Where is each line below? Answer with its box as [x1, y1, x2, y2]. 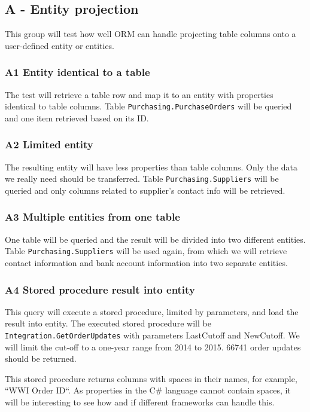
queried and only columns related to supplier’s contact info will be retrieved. [5, 184, 285, 196]
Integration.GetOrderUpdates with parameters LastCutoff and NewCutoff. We [5, 328, 300, 341]
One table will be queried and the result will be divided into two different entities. [5, 233, 306, 245]
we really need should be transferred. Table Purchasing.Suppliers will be [5, 172, 279, 185]
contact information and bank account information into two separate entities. [5, 256, 288, 268]
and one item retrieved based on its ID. [5, 111, 149, 124]
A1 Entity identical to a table [5, 65, 150, 80]
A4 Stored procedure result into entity [5, 282, 195, 297]
